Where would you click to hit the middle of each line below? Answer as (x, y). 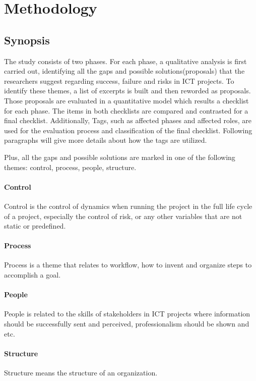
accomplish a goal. (33, 275)
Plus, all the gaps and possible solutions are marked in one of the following (120, 157)
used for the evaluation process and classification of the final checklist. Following (128, 130)
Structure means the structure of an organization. (81, 373)
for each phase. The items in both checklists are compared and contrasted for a (126, 110)
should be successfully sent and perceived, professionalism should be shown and (127, 324)
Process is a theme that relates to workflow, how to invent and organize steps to (128, 265)
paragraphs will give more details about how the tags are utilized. (106, 140)
